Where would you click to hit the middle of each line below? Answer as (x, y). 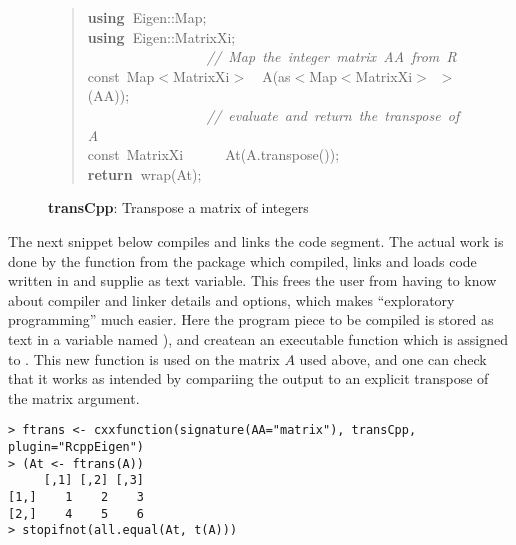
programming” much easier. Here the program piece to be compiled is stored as (251, 319)
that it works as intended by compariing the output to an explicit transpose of (248, 378)
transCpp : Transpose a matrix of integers (178, 207)
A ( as (276, 75)
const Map (121, 75)
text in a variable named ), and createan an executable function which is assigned (258, 338)
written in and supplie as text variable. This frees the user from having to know (252, 280)
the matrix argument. (74, 397)
